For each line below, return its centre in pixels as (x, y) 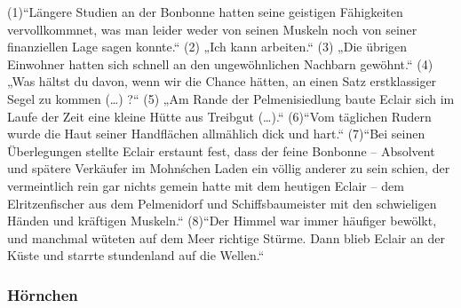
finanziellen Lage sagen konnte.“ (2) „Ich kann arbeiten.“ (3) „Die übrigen (207, 47)
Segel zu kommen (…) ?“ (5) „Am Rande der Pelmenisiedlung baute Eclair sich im (231, 98)
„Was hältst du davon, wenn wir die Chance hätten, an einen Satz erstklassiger (222, 81)
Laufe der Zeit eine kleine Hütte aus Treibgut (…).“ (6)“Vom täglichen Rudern (219, 116)
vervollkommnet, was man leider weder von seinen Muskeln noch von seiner (212, 29)
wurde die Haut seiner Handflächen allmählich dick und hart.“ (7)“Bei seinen (216, 134)
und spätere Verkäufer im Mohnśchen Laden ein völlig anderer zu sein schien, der (229, 168)
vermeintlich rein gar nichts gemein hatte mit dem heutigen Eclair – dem (206, 185)
